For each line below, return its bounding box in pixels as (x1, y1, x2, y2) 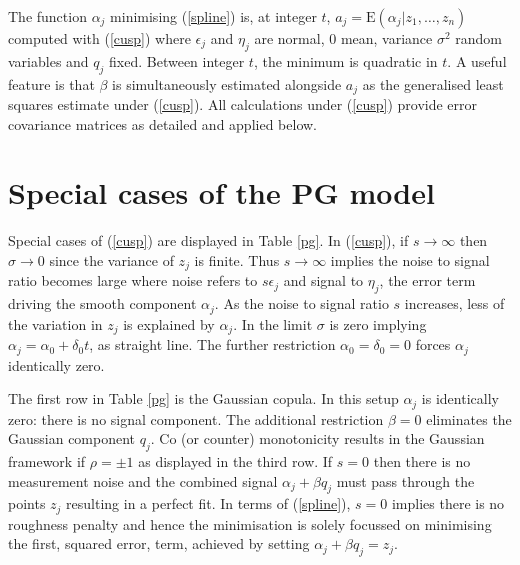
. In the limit (233, 313, 313, 334)
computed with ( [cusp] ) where (8, 28, 191, 48)
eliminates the (426, 408, 512, 429)
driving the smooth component (8, 293, 197, 314)
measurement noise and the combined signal (8, 470, 278, 491)
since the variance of (49, 249, 174, 270)
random (455, 28, 503, 48)
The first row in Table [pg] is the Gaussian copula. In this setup (8, 388, 399, 409)
